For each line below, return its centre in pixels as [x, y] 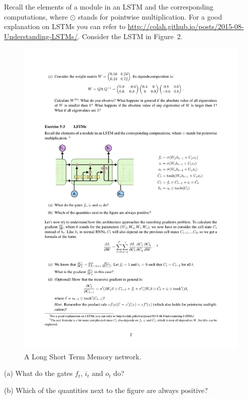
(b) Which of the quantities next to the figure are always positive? [106, 390]
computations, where [36, 16]
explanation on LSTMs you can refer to [65, 26]
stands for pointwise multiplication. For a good [150, 16]
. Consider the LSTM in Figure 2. [130, 36]
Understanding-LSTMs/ [41, 36]
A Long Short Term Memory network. [83, 356]
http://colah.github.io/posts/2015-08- [186, 26]
